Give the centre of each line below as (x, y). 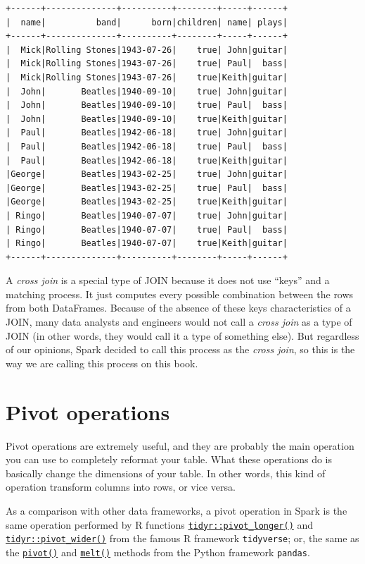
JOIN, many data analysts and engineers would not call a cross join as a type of (179, 322)
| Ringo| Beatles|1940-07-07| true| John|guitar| (147, 215)
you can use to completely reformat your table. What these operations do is (169, 459)
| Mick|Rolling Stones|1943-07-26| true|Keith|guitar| (147, 77)
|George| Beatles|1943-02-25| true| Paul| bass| (147, 188)
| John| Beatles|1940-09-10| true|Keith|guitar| (147, 119)
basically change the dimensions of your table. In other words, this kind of (166, 473)
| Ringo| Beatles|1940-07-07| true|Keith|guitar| (147, 244)
